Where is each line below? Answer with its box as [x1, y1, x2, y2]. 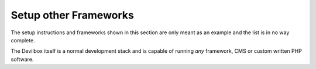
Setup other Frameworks [11, 9, 134, 21]
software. [11, 56, 34, 63]
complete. [11, 37, 35, 43]
